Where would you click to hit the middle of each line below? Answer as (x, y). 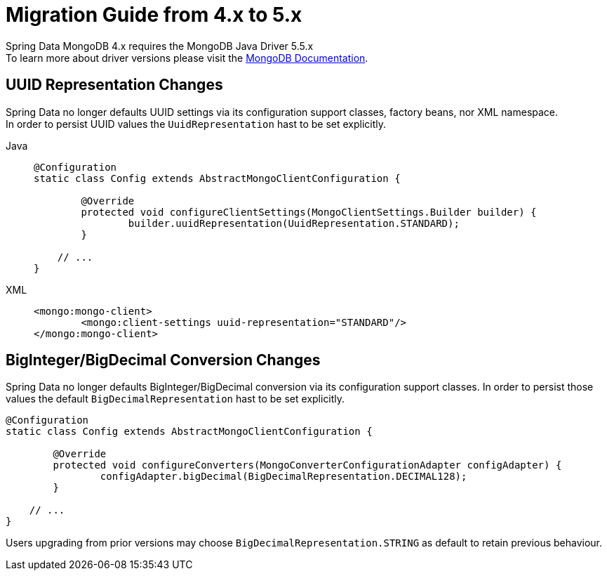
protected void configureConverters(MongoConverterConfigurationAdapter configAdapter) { (307, 465)
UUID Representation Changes (114, 85)
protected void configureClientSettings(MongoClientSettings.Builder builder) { (309, 212)
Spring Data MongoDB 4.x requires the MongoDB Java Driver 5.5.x (160, 46)
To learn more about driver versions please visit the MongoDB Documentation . (187, 58)
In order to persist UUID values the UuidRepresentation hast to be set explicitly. (196, 124)
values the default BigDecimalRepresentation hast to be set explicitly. (175, 399)
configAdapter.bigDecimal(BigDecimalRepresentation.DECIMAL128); (284, 477)
